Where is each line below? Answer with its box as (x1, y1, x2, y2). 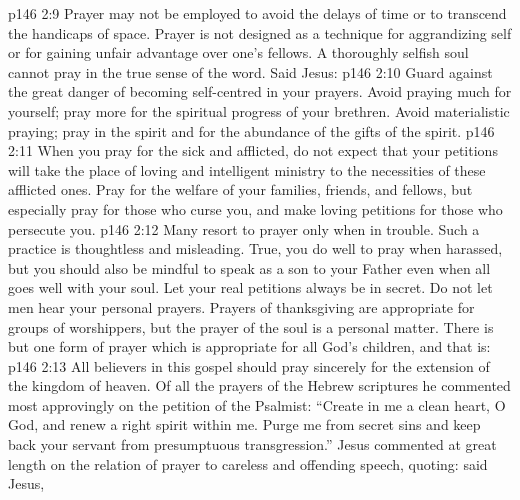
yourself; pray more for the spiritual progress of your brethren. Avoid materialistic (8, 100, 510, 121)
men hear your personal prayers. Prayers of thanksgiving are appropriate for (8, 296, 475, 317)
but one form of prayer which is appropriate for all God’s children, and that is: (8, 336, 491, 357)
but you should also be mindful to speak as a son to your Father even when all (8, 257, 491, 278)
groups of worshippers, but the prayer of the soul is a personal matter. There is (8, 316, 494, 337)
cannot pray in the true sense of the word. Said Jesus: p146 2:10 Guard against (8, 61, 493, 82)
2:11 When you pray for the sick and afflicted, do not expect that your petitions (8, 140, 498, 161)
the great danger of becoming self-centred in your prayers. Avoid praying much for (8, 81, 512, 102)
